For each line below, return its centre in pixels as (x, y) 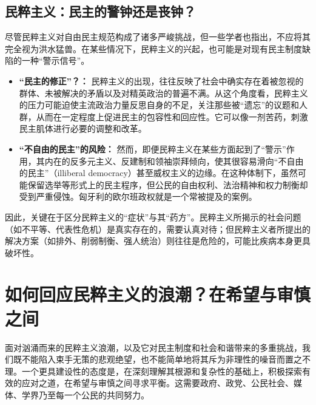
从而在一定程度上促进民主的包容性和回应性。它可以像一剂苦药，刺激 (172, 116)
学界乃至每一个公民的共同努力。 (85, 394)
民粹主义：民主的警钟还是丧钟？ (100, 11)
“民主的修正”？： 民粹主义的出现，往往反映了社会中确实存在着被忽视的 (161, 80)
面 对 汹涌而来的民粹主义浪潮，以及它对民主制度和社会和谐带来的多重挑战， (153, 347)
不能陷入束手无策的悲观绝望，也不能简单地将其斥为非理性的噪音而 (153, 359)
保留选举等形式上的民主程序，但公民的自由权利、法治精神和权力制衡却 (168, 184)
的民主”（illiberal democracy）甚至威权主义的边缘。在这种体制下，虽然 (158, 173)
